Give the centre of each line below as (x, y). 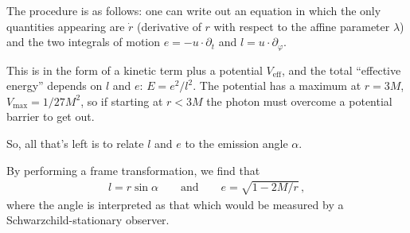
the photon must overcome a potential (299, 101)
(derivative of (169, 26)
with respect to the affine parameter (302, 26)
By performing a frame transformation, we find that (133, 170)
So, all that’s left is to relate (75, 144)
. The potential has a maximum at (277, 85)
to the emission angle (236, 144)
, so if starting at (122, 101)
